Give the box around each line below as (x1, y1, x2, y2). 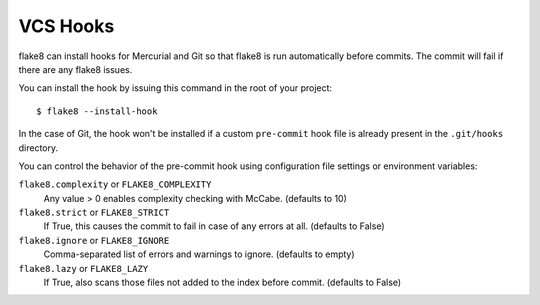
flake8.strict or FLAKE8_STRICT (18, 206, 170, 219)
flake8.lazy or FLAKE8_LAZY (18, 262, 149, 274)
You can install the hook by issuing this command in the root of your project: (18, 82, 333, 94)
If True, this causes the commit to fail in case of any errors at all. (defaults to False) (43, 220, 385, 232)
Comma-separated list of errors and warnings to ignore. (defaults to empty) (43, 248, 355, 260)
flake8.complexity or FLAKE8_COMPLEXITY (18, 178, 212, 190)
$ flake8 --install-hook (36, 105, 158, 117)
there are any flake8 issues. (18, 63, 133, 75)
